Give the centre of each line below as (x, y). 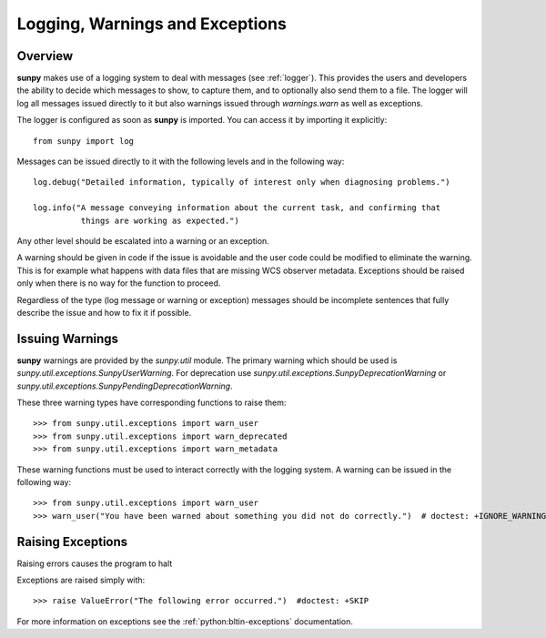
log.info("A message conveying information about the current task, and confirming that (237, 208)
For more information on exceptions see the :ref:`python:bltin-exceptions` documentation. (185, 621)
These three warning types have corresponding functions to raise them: (152, 402)
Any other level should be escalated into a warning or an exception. (143, 240)
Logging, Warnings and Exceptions (152, 24)
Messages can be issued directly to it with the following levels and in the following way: (181, 162)
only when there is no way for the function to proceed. (119, 283)
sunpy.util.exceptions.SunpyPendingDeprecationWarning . (125, 386)
